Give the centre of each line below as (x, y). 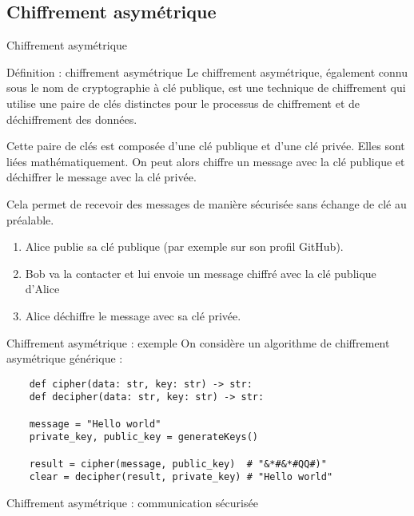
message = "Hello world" (95, 424)
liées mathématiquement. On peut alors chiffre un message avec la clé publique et (206, 161)
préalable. (30, 219)
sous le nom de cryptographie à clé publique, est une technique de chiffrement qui (206, 87)
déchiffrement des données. (72, 119)
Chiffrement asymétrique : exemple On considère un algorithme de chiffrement (198, 342)
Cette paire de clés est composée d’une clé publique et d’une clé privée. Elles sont (206, 146)
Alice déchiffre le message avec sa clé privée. (133, 315)
